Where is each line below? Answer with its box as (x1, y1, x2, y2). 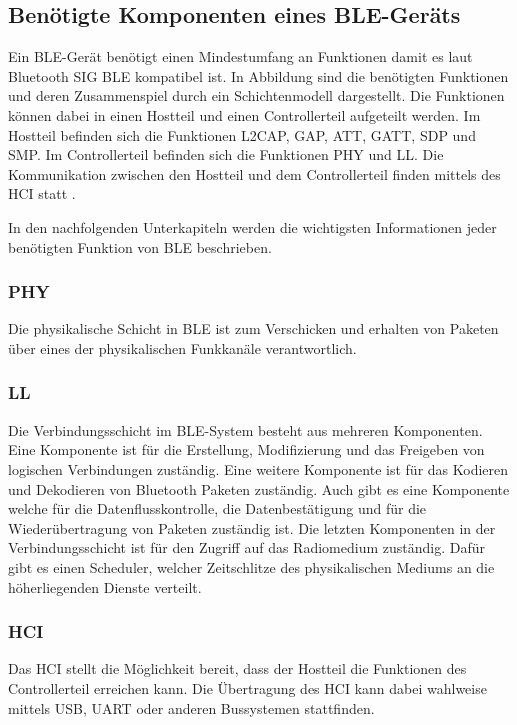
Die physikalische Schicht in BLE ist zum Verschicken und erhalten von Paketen (8, 318, 499, 339)
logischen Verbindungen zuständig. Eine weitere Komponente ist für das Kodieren (8, 458, 509, 479)
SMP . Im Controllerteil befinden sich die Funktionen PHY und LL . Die (8, 144, 444, 165)
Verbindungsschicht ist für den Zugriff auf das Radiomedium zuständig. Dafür (8, 537, 485, 558)
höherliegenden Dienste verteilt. (8, 576, 202, 597)
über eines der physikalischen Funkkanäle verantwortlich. (8, 337, 357, 358)
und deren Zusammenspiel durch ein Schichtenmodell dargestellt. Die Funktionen (8, 85, 505, 106)
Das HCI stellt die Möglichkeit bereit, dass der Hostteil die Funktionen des (8, 658, 467, 679)
